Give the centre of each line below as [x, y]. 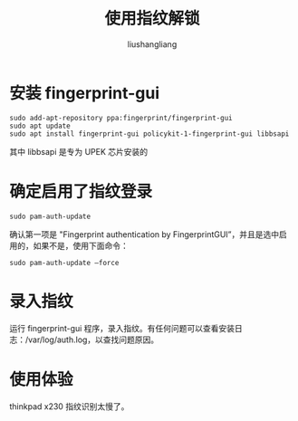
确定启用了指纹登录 [81, 191]
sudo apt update [40, 126]
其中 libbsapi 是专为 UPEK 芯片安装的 [79, 151]
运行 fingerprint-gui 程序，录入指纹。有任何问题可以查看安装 [122, 328]
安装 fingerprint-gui [85, 93]
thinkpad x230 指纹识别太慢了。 [69, 406]
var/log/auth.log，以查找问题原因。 [94, 340]
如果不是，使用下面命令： [81, 245]
